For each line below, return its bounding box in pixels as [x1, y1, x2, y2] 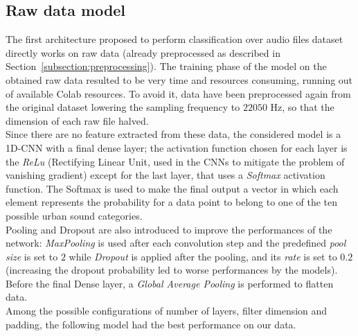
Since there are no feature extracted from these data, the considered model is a [6, 127, 341, 141]
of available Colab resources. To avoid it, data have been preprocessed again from [6, 86, 351, 100]
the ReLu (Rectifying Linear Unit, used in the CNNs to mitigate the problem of [6, 154, 345, 168]
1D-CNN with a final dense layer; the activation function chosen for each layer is [6, 140, 348, 154]
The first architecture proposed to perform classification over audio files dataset [6, 32, 343, 46]
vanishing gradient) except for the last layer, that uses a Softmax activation [6, 168, 325, 182]
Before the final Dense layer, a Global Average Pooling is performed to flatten [6, 276, 334, 290]
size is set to [6, 249, 58, 263]
